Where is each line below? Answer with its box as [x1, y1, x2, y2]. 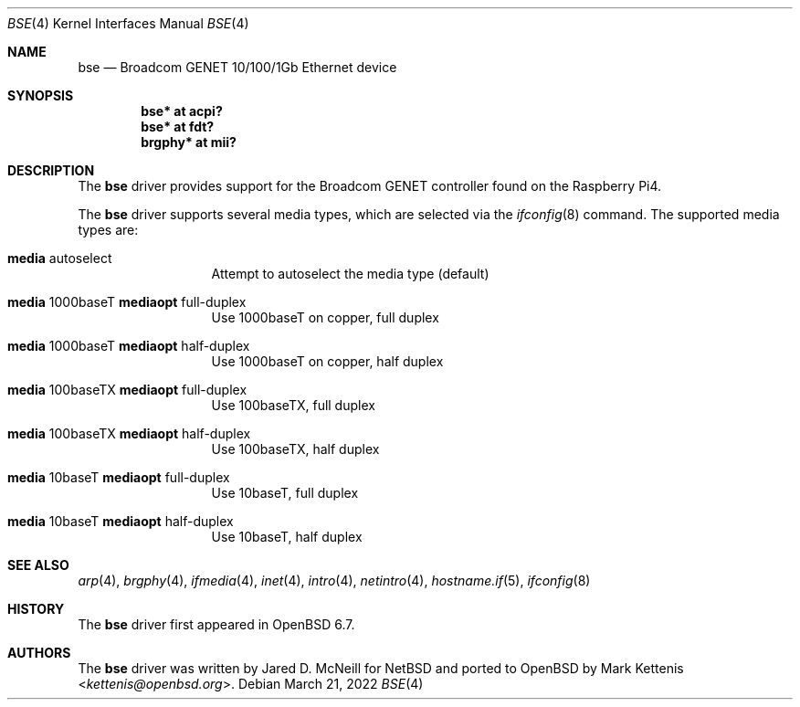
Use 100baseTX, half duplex [211, 441, 380, 457]
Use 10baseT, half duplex [211, 529, 363, 544]
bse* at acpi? [141, 103, 223, 119]
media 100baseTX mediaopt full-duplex [7, 382, 247, 397]
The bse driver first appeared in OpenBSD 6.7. [78, 617, 355, 632]
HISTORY [7, 601, 65, 617]
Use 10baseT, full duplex [211, 485, 359, 501]
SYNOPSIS [7, 88, 74, 103]
